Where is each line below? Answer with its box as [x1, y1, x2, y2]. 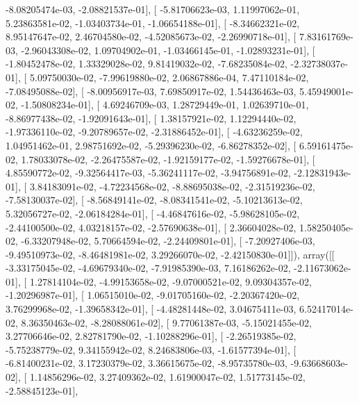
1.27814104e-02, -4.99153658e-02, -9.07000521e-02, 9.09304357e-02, [29, 274, 312, 288]
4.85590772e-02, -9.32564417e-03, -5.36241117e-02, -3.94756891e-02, [6, 165, 291, 180]
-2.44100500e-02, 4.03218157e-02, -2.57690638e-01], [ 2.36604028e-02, [6, 220, 297, 234]
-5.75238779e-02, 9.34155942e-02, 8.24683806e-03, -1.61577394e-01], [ [6, 342, 297, 356]
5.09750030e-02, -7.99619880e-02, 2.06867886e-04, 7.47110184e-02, [29, 69, 309, 84]
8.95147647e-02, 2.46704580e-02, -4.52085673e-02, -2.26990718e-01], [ [6, 29, 297, 44]
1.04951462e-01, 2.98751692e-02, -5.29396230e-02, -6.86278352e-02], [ [6, 138, 297, 152]
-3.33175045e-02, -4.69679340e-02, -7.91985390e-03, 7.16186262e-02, [6, 261, 291, 275]
